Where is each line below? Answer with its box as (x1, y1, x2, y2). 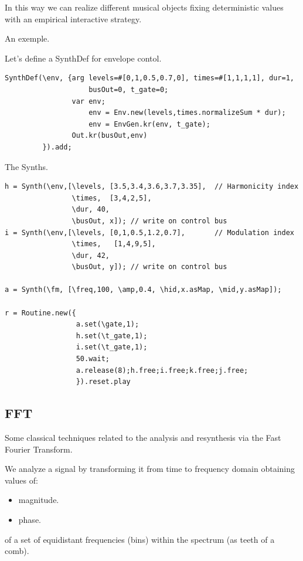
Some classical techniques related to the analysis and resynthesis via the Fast (5, 431, 281, 444)
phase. (18, 513, 41, 525)
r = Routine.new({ (5, 308, 76, 317)
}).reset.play (76, 378, 131, 386)
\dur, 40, (72, 205, 110, 214)
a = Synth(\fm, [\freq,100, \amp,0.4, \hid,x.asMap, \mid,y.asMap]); (5, 285, 282, 294)
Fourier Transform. (5, 443, 73, 455)
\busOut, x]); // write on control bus (72, 216, 227, 225)
